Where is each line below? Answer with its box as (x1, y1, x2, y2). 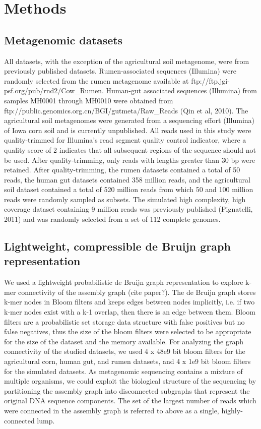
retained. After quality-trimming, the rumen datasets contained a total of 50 (4, 164, 240, 175)
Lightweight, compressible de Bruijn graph (4, 238, 231, 254)
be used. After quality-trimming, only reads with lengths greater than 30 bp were (4, 154, 255, 165)
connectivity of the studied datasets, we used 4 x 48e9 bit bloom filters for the (4, 346, 245, 356)
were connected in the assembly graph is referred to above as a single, (4, 405, 219, 415)
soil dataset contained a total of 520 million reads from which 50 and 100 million (4, 184, 253, 195)
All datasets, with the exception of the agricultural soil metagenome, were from (4, 55, 249, 66)
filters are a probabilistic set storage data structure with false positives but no (4, 316, 245, 327)
